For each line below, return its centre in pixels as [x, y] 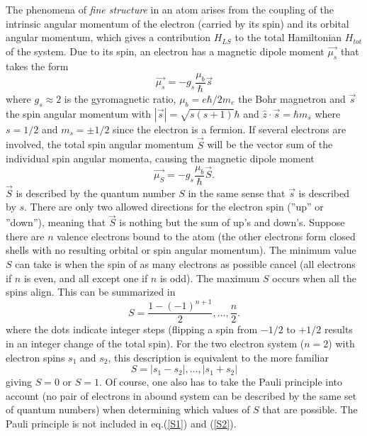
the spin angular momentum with [79, 113]
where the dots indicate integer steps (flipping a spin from [132, 329]
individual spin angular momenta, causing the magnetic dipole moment [160, 158]
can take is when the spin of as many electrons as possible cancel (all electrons [185, 264]
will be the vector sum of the [270, 144]
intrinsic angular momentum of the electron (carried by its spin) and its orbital [177, 23]
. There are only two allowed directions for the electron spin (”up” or [174, 207]
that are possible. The [310, 409]
